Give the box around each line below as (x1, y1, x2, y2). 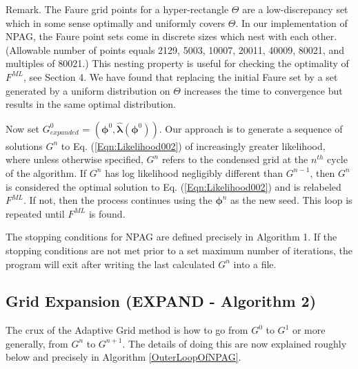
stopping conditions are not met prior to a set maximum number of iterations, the (6, 243, 352, 257)
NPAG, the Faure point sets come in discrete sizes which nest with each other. (6, 29, 337, 44)
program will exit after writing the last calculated (6, 256, 215, 271)
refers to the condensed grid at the (161, 152, 308, 167)
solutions (6, 138, 43, 153)
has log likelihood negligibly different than (105, 165, 284, 180)
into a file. (233, 256, 277, 271)
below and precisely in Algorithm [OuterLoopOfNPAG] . (6, 350, 241, 364)
